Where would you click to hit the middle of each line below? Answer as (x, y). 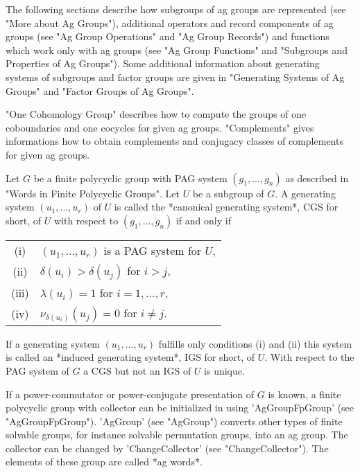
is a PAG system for (153, 250)
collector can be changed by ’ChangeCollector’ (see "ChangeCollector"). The (167, 448)
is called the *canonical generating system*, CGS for (226, 207)
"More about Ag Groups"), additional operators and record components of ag (170, 23)
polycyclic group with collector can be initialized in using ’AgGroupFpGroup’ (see (180, 408)
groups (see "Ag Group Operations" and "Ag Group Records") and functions (168, 36)
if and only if (203, 220)
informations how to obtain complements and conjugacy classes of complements (174, 141)
